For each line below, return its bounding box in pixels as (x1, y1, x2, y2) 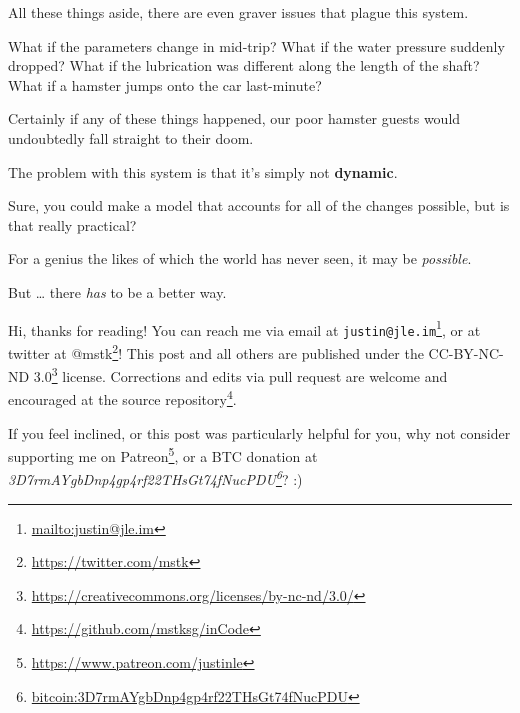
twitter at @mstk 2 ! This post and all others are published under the (8, 339, 424, 363)
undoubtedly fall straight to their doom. (8, 127, 254, 148)
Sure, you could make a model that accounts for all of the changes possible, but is (8, 195, 510, 216)
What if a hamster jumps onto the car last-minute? (8, 74, 322, 95)
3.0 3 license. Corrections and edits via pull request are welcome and (33, 363, 448, 386)
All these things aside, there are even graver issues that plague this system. (8, 2, 469, 22)
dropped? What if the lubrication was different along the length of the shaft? (8, 55, 480, 76)
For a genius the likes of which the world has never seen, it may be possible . (8, 248, 472, 269)
